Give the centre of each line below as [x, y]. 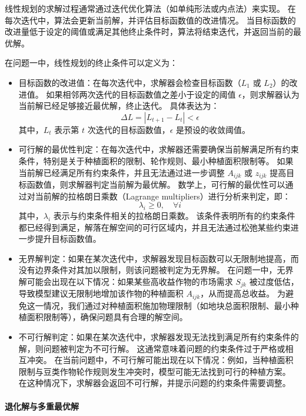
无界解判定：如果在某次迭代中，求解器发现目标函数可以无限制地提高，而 [159, 258]
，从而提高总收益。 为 [243, 293]
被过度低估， [274, 281]
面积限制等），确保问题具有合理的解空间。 [107, 317]
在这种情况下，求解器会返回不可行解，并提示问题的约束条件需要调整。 [154, 383]
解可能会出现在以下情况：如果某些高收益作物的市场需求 [126, 281]
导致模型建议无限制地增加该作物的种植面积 [101, 293]
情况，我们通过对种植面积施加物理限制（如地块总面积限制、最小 [167, 305]
